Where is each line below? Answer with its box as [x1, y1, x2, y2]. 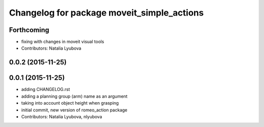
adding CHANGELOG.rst [21, 87, 70, 92]
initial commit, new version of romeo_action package [21, 107, 128, 113]
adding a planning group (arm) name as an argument [21, 93, 128, 99]
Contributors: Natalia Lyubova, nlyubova [21, 113, 102, 119]
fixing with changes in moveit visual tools [21, 39, 105, 45]
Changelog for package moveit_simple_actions [9, 7, 204, 18]
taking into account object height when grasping [21, 100, 119, 106]
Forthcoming [9, 26, 49, 34]
